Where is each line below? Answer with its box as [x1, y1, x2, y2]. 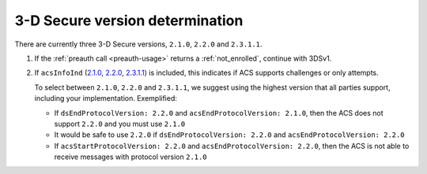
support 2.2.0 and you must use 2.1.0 [54, 119, 186, 128]
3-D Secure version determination [14, 12, 244, 29]
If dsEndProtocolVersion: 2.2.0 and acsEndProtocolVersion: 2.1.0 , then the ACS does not [54, 108, 384, 117]
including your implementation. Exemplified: [34, 94, 178, 103]
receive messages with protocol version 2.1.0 [54, 152, 207, 161]
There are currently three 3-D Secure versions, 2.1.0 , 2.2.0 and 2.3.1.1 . [14, 39, 263, 49]
